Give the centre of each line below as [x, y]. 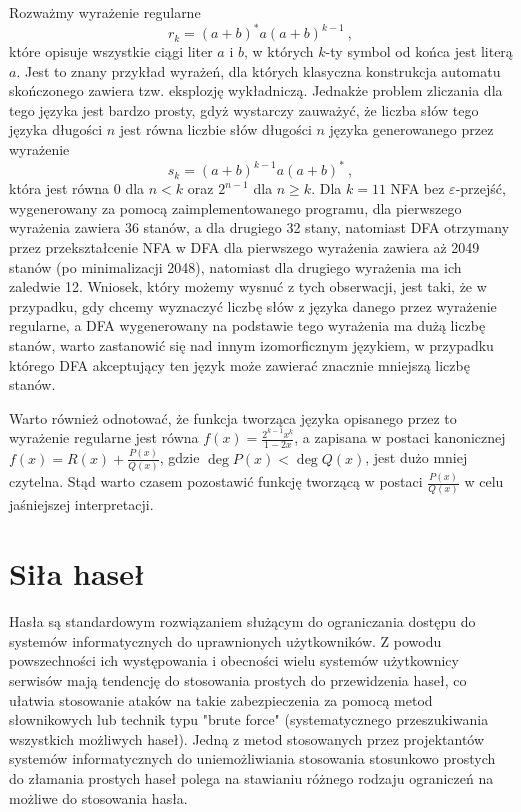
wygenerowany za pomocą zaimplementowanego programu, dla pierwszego [235, 207]
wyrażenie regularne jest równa [104, 437]
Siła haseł [77, 573]
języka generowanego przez [411, 129]
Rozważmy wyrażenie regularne [105, 12]
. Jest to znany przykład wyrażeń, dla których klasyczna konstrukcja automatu [258, 70]
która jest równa [59, 188]
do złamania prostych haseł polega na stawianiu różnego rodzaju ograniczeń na [251, 777]
